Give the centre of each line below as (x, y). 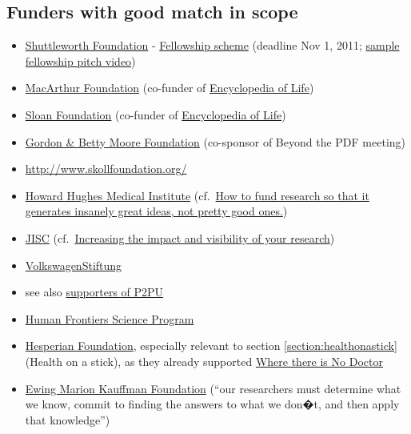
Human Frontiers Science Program (110, 318)
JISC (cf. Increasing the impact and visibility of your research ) (180, 237)
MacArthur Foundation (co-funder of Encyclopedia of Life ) (170, 88)
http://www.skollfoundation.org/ (106, 169)
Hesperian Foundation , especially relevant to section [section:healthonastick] (211, 346)
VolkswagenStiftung (74, 265)
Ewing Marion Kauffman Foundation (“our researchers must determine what (213, 388)
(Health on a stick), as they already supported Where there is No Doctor (204, 361)
